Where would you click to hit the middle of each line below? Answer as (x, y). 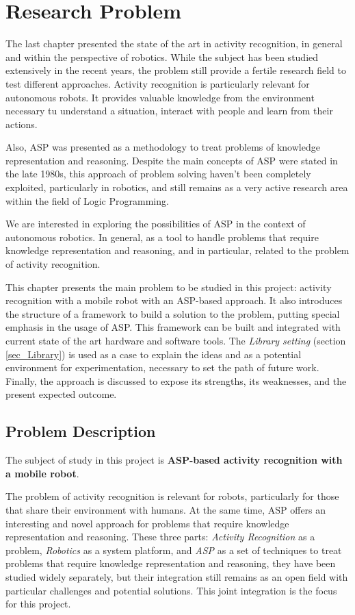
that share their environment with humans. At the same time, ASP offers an (166, 509)
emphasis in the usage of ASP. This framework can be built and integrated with (173, 327)
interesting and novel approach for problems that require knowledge (147, 523)
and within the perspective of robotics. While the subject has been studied (162, 57)
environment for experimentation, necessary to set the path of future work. (162, 367)
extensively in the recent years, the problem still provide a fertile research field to (176, 70)
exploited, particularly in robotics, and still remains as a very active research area (177, 187)
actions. (22, 124)
